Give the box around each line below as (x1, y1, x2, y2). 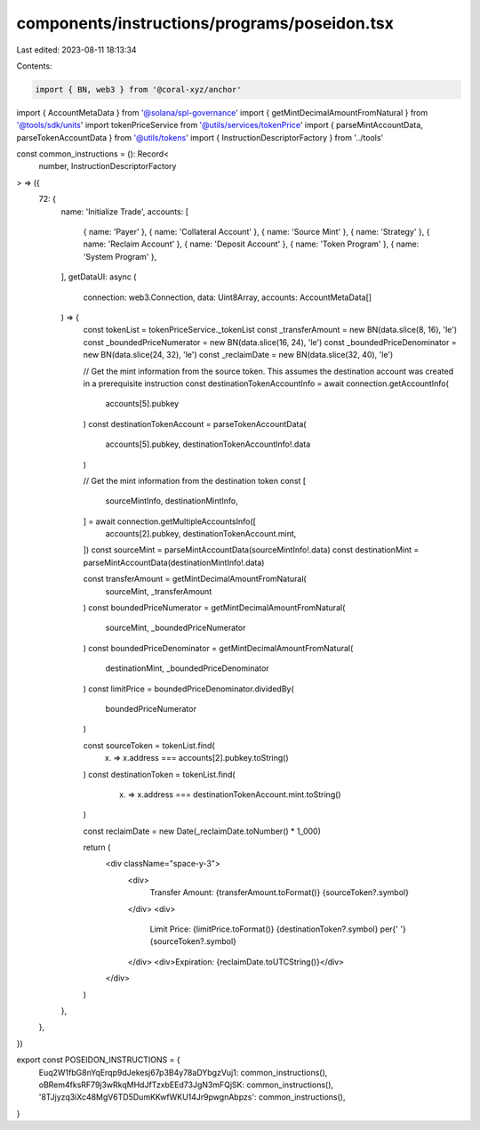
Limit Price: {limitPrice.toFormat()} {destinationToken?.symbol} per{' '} (149, 924, 406, 934)
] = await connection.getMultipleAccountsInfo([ (83, 516, 257, 527)
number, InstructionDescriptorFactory (38, 161, 177, 172)
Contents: (16, 61, 52, 71)
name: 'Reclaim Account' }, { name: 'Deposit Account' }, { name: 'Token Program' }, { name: (83, 238, 420, 249)
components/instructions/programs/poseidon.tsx (16, 13, 395, 33)
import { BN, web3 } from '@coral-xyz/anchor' (35, 85, 242, 94)
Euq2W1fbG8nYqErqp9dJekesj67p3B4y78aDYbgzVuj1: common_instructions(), (38, 1067, 328, 1078)
